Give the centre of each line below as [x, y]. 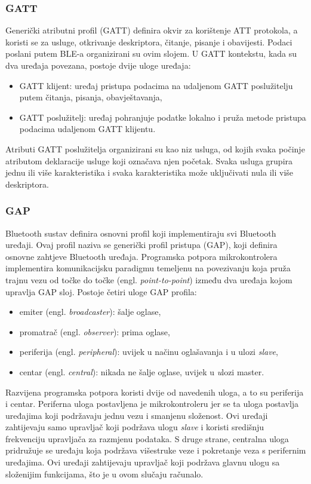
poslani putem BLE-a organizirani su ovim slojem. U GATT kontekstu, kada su [151, 53]
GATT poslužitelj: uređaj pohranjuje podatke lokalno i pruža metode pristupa [163, 117]
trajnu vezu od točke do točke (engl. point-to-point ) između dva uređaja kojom [149, 279]
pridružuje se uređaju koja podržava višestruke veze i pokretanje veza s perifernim [156, 450]
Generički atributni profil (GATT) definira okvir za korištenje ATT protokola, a [152, 30]
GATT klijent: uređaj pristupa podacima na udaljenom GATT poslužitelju [156, 85]
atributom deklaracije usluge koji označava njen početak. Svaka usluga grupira [149, 160]
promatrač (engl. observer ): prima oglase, [95, 331]
